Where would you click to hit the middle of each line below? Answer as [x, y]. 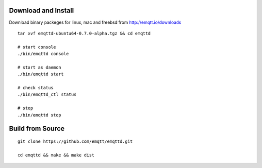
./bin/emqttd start [41, 74]
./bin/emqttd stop [40, 115]
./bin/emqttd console [43, 54]
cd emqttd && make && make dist [56, 155]
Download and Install [41, 10]
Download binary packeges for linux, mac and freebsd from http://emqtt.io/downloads [95, 22]
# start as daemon [40, 67]
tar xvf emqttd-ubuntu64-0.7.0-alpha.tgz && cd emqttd [84, 33]
